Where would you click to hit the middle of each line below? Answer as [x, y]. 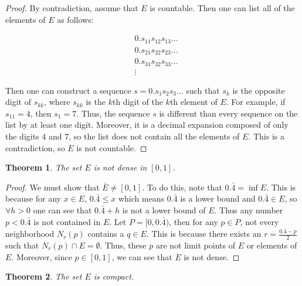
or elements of [272, 245]
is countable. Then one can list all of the [222, 8]
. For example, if [256, 102]
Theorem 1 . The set [44, 167]
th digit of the [138, 102]
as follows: [75, 19]
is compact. [114, 276]
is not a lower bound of [164, 210]
